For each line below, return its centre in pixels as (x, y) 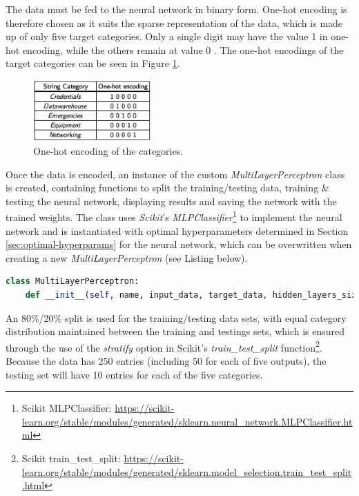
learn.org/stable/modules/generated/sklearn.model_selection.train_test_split (187, 471)
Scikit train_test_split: (71, 458)
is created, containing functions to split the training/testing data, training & (167, 188)
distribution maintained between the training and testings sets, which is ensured (175, 331)
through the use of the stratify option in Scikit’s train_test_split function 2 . (164, 346)
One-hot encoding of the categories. (108, 151)
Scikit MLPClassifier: (67, 408)
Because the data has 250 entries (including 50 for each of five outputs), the (166, 361)
